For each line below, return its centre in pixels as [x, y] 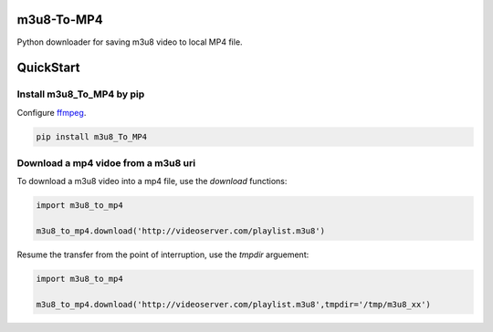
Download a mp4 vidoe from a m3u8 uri [106, 163]
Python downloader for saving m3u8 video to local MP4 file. [130, 42]
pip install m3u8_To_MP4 [92, 136]
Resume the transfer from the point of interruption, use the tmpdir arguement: [163, 254]
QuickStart [49, 68]
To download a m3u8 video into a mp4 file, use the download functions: [152, 182]
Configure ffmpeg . [52, 112]
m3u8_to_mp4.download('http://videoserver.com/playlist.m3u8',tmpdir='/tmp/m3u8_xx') [233, 304]
